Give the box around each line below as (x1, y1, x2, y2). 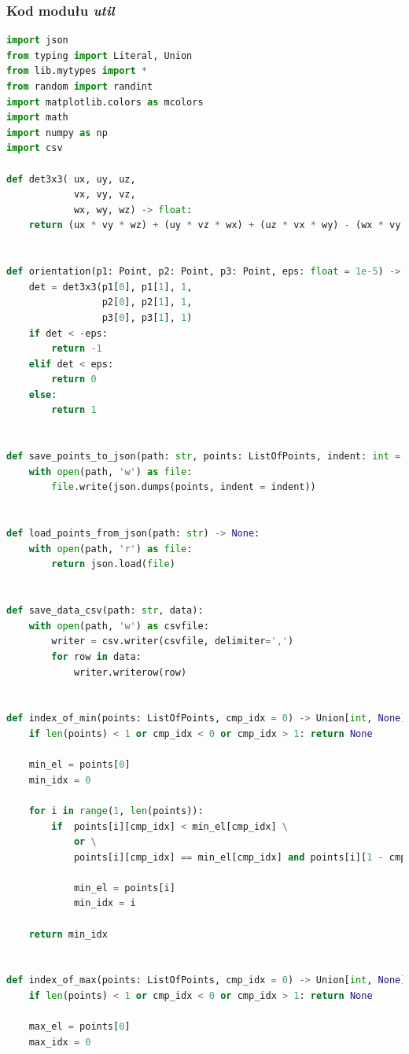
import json (6, 35, 68, 46)
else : (28, 389, 57, 400)
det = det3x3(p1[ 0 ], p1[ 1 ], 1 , (28, 281, 193, 293)
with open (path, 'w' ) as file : (28, 466, 193, 477)
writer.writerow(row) (73, 666, 187, 678)
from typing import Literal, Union (6, 50, 193, 61)
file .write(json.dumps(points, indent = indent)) (51, 481, 316, 493)
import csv (6, 142, 63, 154)
